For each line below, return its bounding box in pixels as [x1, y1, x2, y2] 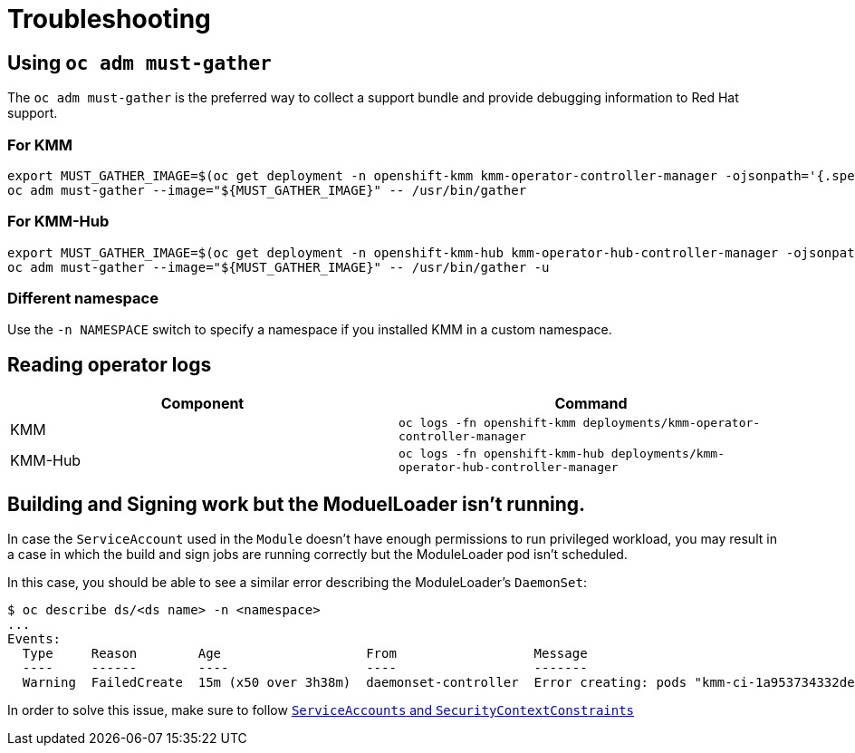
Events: [7, 632, 62, 647]
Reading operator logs [7, 352, 212, 376]
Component [160, 394, 245, 413]
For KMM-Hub [7, 212, 110, 231]
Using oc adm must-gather [7, 51, 272, 74]
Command [554, 394, 628, 413]
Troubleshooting [7, 4, 211, 34]
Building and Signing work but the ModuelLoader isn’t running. [7, 492, 586, 516]
